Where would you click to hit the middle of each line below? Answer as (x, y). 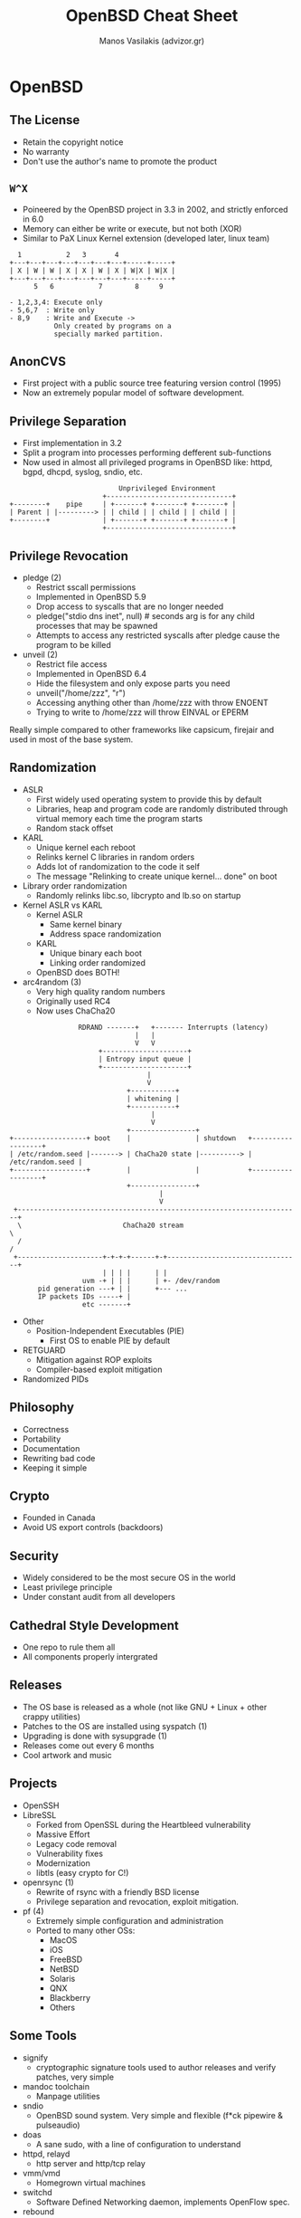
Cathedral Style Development (94, 1625)
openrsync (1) (48, 1882)
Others (62, 2007)
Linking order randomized (98, 962)
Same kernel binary (85, 924)
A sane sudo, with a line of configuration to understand (138, 2144)
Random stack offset (75, 828)
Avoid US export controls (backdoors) (93, 1528)
